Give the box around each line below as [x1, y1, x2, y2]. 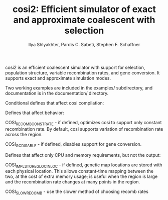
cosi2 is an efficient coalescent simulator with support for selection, [5, 64, 145, 70]
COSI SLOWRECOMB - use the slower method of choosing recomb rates [5, 188, 149, 196]
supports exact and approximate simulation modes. [5, 75, 111, 81]
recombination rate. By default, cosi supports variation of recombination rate [5, 126, 163, 132]
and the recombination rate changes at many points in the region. [5, 179, 140, 185]
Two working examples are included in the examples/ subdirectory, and [5, 84, 153, 91]
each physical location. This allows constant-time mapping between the [5, 168, 154, 174]
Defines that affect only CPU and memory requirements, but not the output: [5, 152, 161, 158]
